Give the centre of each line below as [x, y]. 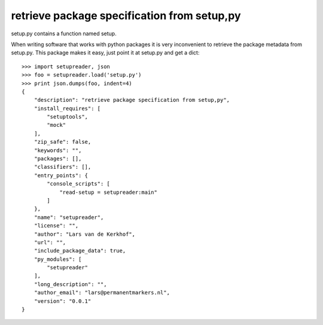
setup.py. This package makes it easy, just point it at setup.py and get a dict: [105, 53]
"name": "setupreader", [69, 217]
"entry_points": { [61, 175]
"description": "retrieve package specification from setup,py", [132, 100]
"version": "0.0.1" [63, 301]
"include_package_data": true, [80, 251]
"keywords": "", [58, 150]
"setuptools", [68, 117]
